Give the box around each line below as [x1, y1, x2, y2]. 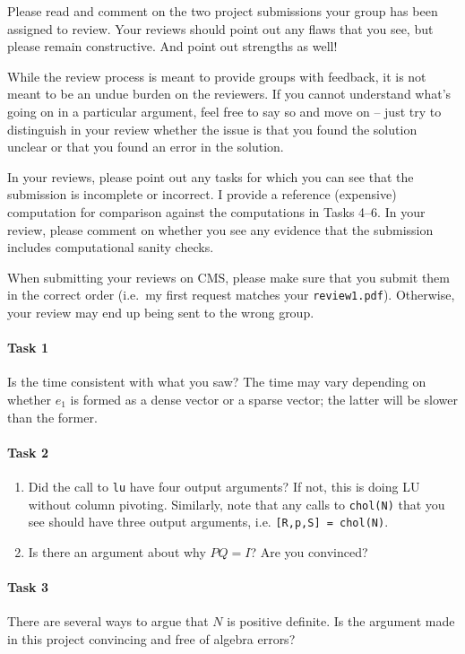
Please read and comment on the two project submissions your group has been [7, 2, 438, 20]
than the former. [7, 407, 98, 426]
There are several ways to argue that [7, 612, 209, 631]
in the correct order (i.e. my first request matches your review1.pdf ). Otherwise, [7, 285, 455, 304]
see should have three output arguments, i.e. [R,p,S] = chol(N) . [28, 512, 389, 531]
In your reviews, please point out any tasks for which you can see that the [7, 167, 414, 186]
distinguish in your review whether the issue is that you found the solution [7, 119, 418, 138]
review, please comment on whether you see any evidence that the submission [7, 220, 434, 239]
